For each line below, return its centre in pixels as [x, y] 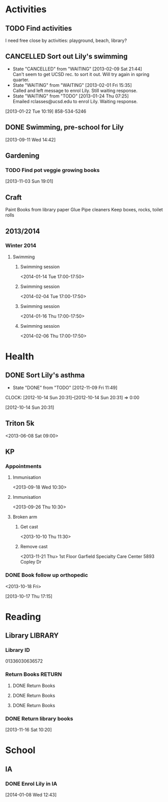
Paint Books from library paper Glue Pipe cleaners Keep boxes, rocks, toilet [84, 210]
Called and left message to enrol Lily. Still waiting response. [75, 90]
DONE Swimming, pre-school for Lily [64, 127]
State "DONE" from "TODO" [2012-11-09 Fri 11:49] [65, 387]
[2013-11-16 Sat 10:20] [29, 730]
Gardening [22, 156]
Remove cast [34, 547]
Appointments [23, 466]
